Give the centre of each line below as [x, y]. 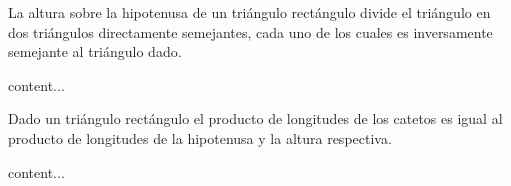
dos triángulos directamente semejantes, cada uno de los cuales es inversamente [250, 31]
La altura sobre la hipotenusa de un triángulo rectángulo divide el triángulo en [249, 12]
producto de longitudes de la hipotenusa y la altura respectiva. [200, 137]
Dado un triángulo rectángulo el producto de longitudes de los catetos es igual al [255, 118]
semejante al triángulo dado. [95, 51]
